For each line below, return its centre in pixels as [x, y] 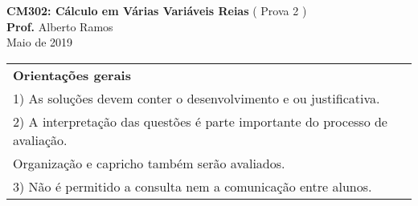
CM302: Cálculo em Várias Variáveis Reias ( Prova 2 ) [157, 10]
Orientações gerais [72, 75]
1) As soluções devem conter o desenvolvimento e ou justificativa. [197, 98]
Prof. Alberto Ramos [60, 26]
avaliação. [40, 139]
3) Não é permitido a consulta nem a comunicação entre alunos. [193, 186]
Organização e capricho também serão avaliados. [149, 163]
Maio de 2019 [40, 42]
